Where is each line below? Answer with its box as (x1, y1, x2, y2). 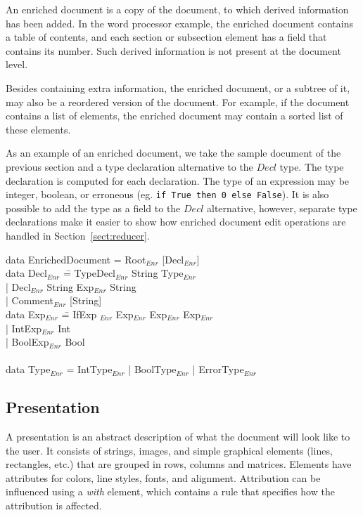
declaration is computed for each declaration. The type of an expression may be (6, 173, 350, 188)
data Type (6, 362, 51, 377)
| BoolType (128, 362, 177, 377)
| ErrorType (192, 362, 244, 377)
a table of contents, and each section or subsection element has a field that (6, 30, 327, 44)
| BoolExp (6, 334, 49, 349)
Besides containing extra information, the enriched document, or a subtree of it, (6, 80, 350, 95)
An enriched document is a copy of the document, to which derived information (6, 2, 349, 16)
